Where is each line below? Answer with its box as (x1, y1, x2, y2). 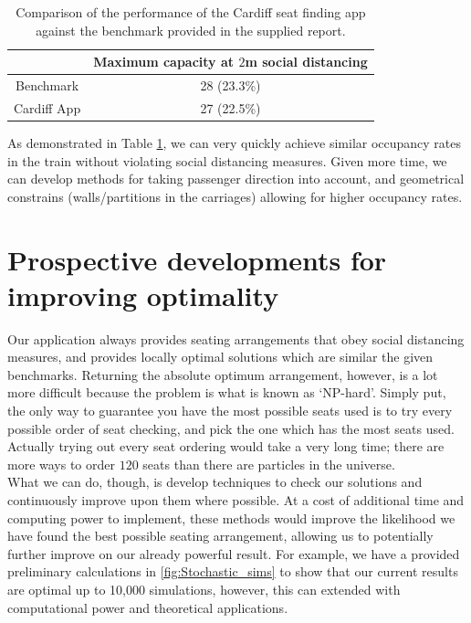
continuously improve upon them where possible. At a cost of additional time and (7, 491, 465, 509)
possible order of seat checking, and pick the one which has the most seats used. (7, 418, 455, 438)
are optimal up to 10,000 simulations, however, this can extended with (7, 579, 401, 598)
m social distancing (245, 52, 368, 71)
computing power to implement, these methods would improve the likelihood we (7, 508, 455, 527)
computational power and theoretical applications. (7, 597, 288, 617)
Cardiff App (14, 98, 81, 117)
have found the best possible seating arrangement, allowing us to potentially (7, 526, 434, 545)
